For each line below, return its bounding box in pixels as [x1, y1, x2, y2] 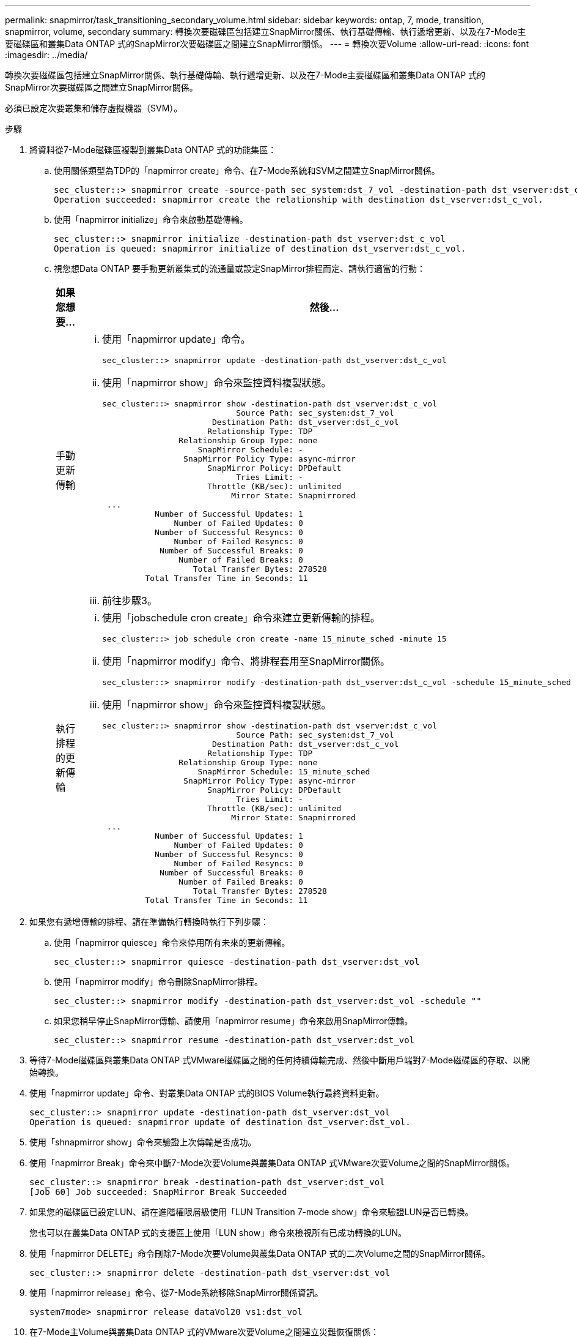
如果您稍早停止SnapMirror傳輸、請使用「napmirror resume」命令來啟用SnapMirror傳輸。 [54, 1016, 413, 1026]
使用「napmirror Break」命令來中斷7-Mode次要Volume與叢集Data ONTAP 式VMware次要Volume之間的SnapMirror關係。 [29, 1158, 515, 1168]
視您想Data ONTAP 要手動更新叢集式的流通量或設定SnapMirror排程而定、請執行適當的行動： [54, 263, 425, 274]
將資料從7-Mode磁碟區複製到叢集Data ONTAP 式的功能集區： [29, 144, 277, 155]
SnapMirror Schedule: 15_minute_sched [197, 767, 370, 776]
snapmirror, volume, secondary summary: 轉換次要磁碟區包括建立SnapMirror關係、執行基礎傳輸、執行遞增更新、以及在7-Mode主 [5, 26, 526, 37]
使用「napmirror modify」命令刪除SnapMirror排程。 [54, 976, 263, 987]
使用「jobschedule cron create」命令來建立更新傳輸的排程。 [102, 612, 380, 624]
